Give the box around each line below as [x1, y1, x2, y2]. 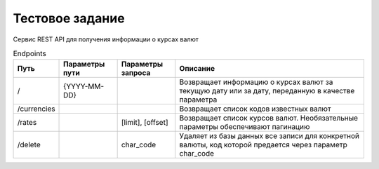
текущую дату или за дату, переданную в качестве [179, 86, 355, 96]
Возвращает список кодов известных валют [179, 104, 331, 114]
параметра [179, 95, 218, 104]
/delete [17, 140, 41, 150]
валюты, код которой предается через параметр [179, 140, 347, 150]
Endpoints [13, 49, 47, 59]
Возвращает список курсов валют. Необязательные [179, 113, 358, 123]
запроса [121, 68, 151, 78]
